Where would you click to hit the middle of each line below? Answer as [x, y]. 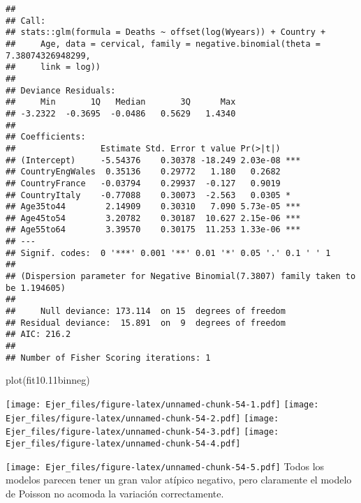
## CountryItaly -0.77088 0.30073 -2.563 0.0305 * [148, 195]
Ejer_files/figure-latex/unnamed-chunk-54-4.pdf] [123, 443]
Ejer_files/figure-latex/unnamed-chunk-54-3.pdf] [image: [142, 432]
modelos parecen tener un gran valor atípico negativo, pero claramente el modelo [179, 480]
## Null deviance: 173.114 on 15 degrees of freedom [146, 311]
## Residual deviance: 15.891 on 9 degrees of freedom [146, 323]
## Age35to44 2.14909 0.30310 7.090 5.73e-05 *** [153, 207]
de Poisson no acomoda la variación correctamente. [115, 493]
